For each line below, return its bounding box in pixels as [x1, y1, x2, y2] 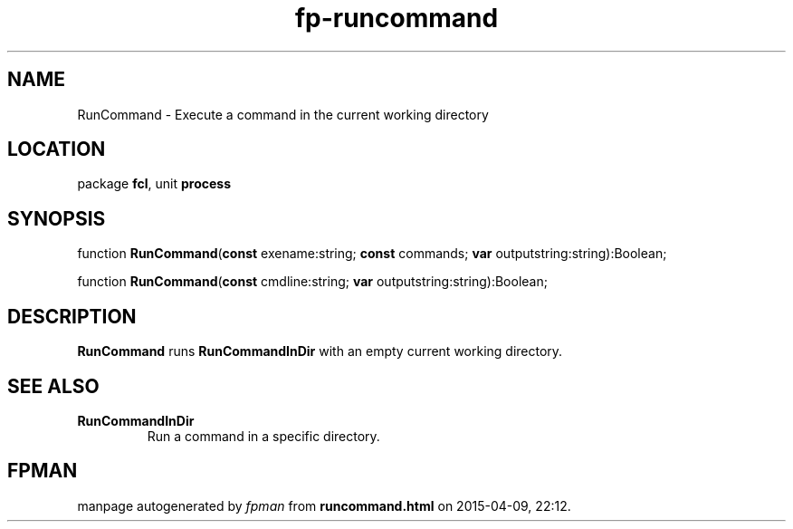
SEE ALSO [7, 374, 100, 398]
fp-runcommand [294, 3, 499, 34]
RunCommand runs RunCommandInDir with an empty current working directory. [77, 343, 563, 360]
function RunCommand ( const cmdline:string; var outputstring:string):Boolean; [77, 274, 548, 290]
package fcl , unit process [77, 176, 231, 192]
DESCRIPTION [7, 304, 137, 328]
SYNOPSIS [7, 207, 106, 230]
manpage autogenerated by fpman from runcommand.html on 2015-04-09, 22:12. [77, 497, 571, 514]
